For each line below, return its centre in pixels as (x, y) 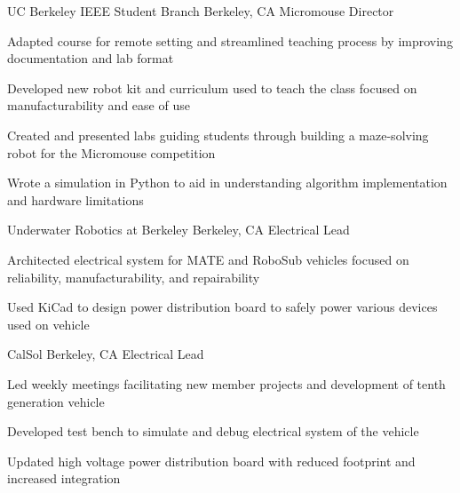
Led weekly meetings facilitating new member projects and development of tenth (226, 383)
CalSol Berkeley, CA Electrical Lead (106, 354)
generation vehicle (56, 401)
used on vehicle (48, 324)
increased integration (64, 478)
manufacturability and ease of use (99, 105)
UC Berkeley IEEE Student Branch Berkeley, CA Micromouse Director (201, 11)
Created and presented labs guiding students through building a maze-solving (218, 135)
